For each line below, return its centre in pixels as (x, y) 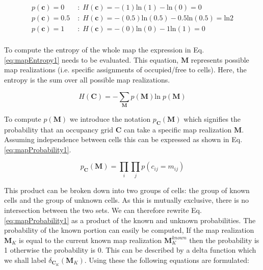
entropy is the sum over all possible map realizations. (87, 79)
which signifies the (212, 118)
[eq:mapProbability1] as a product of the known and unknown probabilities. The (130, 220)
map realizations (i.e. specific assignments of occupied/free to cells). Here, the (125, 70)
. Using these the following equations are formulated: (167, 260)
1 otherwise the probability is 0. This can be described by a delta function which (130, 250)
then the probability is (224, 240)
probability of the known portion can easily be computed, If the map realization (129, 230)
